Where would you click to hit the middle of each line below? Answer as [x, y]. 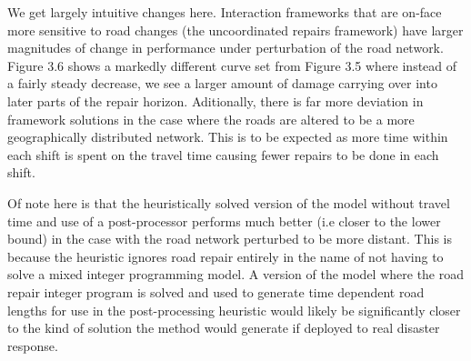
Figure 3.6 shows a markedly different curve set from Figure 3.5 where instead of [232, 65]
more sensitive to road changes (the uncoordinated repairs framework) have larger [235, 30]
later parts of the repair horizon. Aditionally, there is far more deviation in [215, 100]
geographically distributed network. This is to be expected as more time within [228, 137]
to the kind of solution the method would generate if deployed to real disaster [224, 328]
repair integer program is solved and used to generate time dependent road [216, 291]
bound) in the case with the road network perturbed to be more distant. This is [230, 239]
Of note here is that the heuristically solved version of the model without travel [229, 202]
